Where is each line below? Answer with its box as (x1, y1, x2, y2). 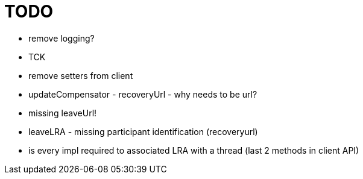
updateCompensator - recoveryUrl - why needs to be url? (28, 89, 257, 99)
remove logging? (28, 33, 95, 43)
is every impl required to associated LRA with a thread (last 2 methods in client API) (28, 145, 359, 155)
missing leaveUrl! (28, 107, 97, 118)
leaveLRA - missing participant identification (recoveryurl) (28, 126, 258, 137)
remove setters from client (28, 70, 133, 81)
